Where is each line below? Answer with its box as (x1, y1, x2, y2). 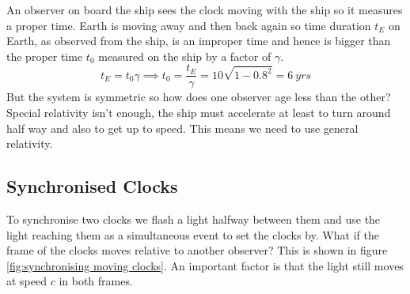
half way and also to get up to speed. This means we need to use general (6, 119, 359, 136)
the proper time (6, 47, 83, 64)
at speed (6, 273, 47, 289)
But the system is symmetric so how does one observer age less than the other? (6, 89, 391, 105)
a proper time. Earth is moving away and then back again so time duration (6, 17, 371, 33)
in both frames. (59, 273, 133, 289)
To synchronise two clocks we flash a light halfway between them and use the (6, 211, 381, 228)
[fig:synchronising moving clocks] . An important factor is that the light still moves (6, 257, 404, 273)
